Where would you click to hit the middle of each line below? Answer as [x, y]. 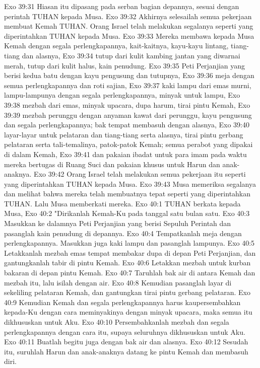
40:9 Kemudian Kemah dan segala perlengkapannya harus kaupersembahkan [122, 302]
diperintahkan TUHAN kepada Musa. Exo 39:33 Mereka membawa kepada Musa [129, 35]
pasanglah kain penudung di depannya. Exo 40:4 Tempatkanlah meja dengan [123, 233]
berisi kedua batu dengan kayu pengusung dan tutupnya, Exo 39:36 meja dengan [129, 75]
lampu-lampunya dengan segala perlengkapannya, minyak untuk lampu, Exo [122, 95]
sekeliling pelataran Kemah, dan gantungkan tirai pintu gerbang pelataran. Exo [127, 292]
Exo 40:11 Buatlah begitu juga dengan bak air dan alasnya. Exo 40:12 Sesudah [126, 342]
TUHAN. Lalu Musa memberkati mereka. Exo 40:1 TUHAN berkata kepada [122, 203]
